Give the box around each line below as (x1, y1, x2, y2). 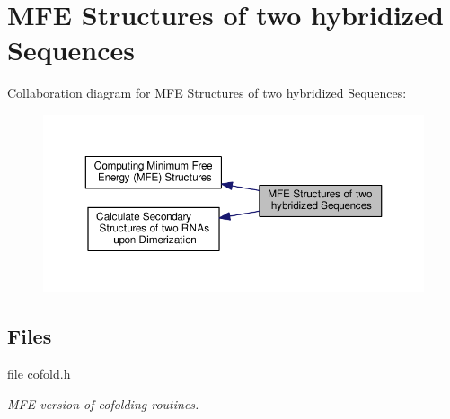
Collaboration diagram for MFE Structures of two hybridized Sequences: (7, 83, 407, 102)
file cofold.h (7, 363, 71, 382)
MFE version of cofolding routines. (7, 394, 199, 413)
